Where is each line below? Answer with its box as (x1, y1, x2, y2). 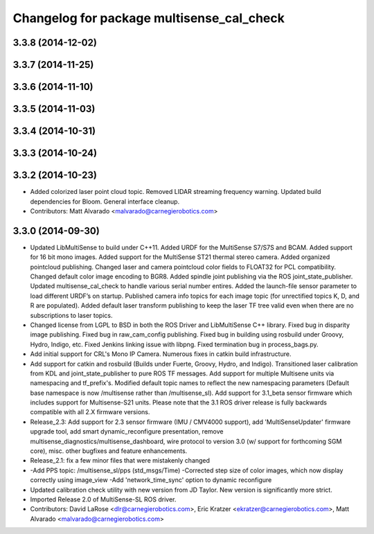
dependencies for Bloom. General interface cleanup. (30, 197, 180, 206)
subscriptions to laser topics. (30, 311, 113, 319)
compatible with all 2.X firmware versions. (30, 408, 150, 416)
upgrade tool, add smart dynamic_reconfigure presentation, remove (30, 427, 224, 436)
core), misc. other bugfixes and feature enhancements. (30, 447, 188, 455)
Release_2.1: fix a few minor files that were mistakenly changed (30, 456, 211, 465)
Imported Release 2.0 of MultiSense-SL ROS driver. (30, 495, 177, 504)
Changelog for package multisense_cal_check (12, 10, 285, 26)
